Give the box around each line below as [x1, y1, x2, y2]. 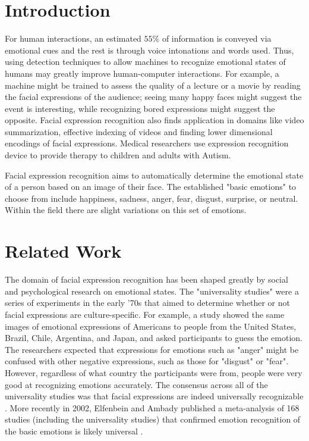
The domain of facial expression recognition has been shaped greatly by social [5, 273, 288, 286]
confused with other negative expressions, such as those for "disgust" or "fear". [5, 355, 289, 367]
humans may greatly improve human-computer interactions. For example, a [5, 67, 279, 79]
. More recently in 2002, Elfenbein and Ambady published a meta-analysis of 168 [5, 401, 299, 414]
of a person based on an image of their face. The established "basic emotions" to [5, 180, 297, 193]
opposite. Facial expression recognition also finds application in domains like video [5, 114, 304, 126]
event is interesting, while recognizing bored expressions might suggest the [5, 102, 275, 114]
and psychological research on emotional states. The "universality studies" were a [5, 284, 299, 297]
